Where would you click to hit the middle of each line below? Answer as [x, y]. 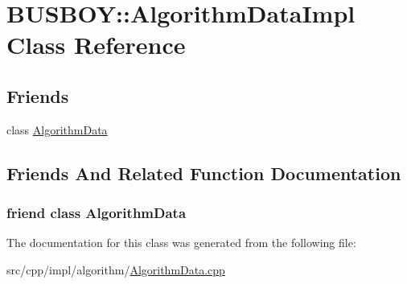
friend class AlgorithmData [97, 213]
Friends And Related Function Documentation [204, 173]
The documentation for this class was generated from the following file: [181, 243]
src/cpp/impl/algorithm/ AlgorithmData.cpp [116, 269]
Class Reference [96, 45]
